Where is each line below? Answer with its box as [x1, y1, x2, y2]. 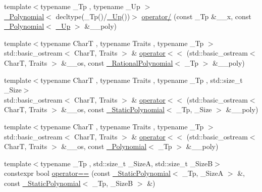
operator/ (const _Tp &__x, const [141, 11, 251, 21]
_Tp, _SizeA [182, 168, 224, 178]
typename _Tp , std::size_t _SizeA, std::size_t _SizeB [40, 158, 213, 168]
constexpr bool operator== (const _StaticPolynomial [4, 168, 171, 178]
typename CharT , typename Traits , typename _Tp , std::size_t [40, 74, 243, 85]
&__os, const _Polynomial [61, 141, 147, 152]
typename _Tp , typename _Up [40, 1, 140, 11]
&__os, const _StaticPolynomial [61, 104, 165, 115]
